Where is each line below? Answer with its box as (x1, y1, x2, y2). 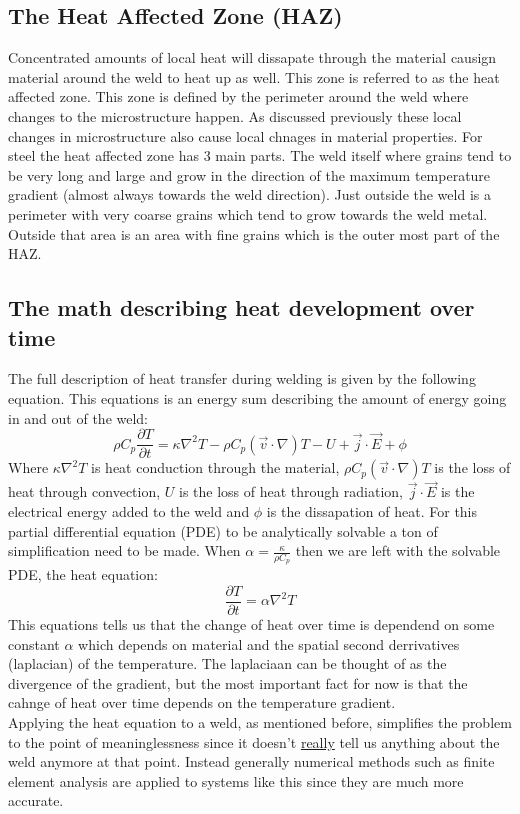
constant (8, 633, 60, 654)
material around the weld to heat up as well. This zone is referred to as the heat (8, 66, 500, 87)
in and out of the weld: (8, 407, 149, 428)
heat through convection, (8, 481, 161, 502)
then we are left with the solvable (295, 540, 501, 561)
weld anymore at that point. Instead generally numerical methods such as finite (8, 751, 495, 772)
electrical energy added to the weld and (8, 500, 250, 521)
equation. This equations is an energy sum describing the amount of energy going (8, 387, 507, 408)
